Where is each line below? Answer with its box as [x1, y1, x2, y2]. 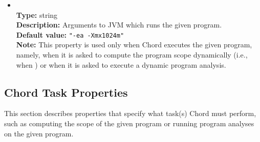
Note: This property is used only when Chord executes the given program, [16, 39, 252, 50]
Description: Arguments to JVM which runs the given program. [16, 19, 222, 30]
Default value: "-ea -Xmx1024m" [16, 29, 124, 40]
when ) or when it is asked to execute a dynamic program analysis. [16, 59, 226, 70]
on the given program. [4, 128, 74, 138]
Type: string [16, 9, 58, 20]
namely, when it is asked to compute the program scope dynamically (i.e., [16, 49, 248, 60]
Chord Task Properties [4, 84, 128, 100]
